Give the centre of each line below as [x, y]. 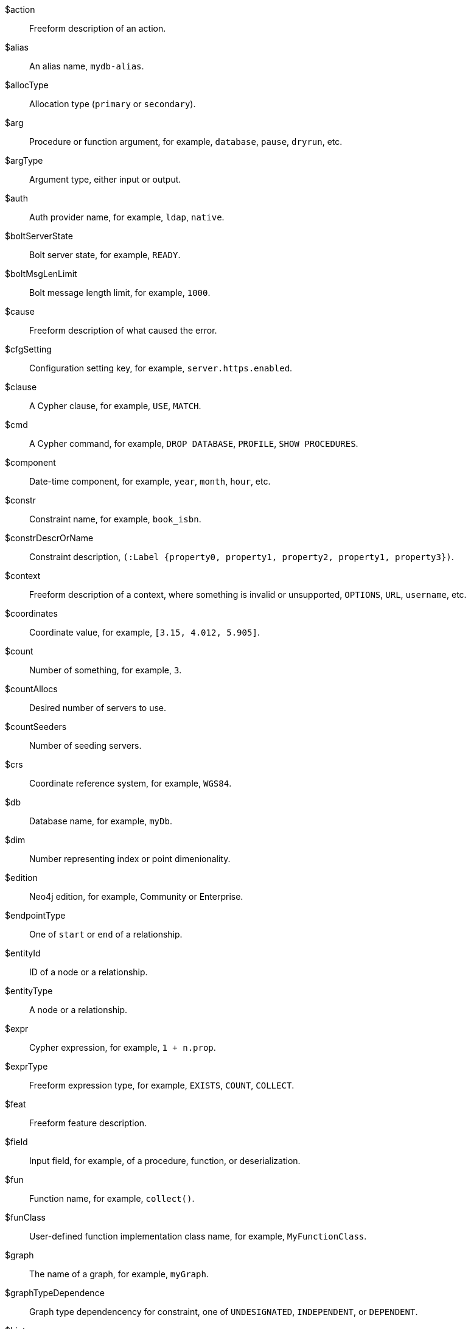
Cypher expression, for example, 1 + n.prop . [123, 1047]
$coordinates [31, 613]
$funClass [25, 1217]
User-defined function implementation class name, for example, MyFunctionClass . [198, 1236]
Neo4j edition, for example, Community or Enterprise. [136, 896]
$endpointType [35, 915]
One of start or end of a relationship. [106, 934]
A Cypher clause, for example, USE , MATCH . [115, 406]
